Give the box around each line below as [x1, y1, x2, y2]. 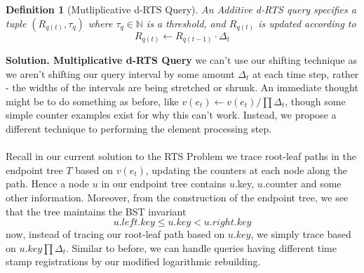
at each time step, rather [252, 66, 359, 81]
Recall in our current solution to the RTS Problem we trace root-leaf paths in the [6, 149, 356, 164]
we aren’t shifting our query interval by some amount [6, 66, 235, 81]
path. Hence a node [6, 176, 89, 191]
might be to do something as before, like [6, 93, 179, 108]
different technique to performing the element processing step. [6, 121, 272, 136]
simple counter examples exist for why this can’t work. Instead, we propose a [6, 107, 337, 122]
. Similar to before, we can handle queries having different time [65, 240, 337, 255]
